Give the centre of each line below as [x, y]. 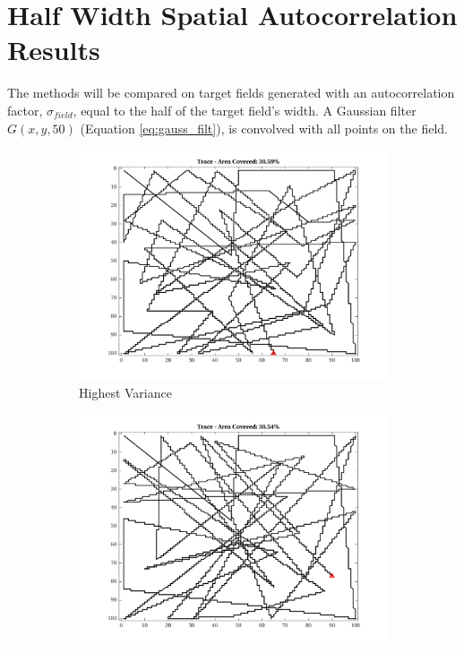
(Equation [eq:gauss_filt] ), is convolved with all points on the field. [264, 128]
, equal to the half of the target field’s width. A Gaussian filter [245, 110]
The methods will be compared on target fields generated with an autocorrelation [231, 93]
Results [54, 50]
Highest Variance [125, 393]
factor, [25, 110]
